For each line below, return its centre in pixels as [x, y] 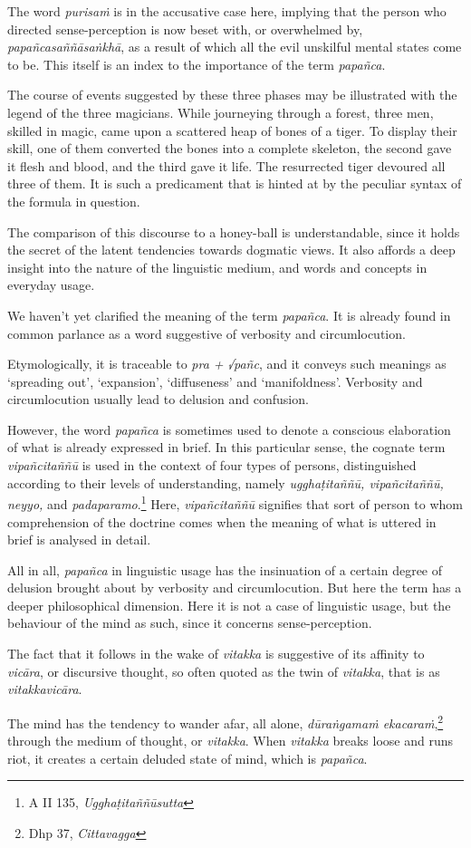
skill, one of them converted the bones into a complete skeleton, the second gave [230, 148]
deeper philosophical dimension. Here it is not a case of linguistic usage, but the [229, 605]
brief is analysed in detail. [79, 540]
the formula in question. [74, 201]
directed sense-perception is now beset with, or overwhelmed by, [185, 29]
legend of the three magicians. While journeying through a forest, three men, [221, 112]
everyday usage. [51, 285]
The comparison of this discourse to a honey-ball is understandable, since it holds [234, 231]
